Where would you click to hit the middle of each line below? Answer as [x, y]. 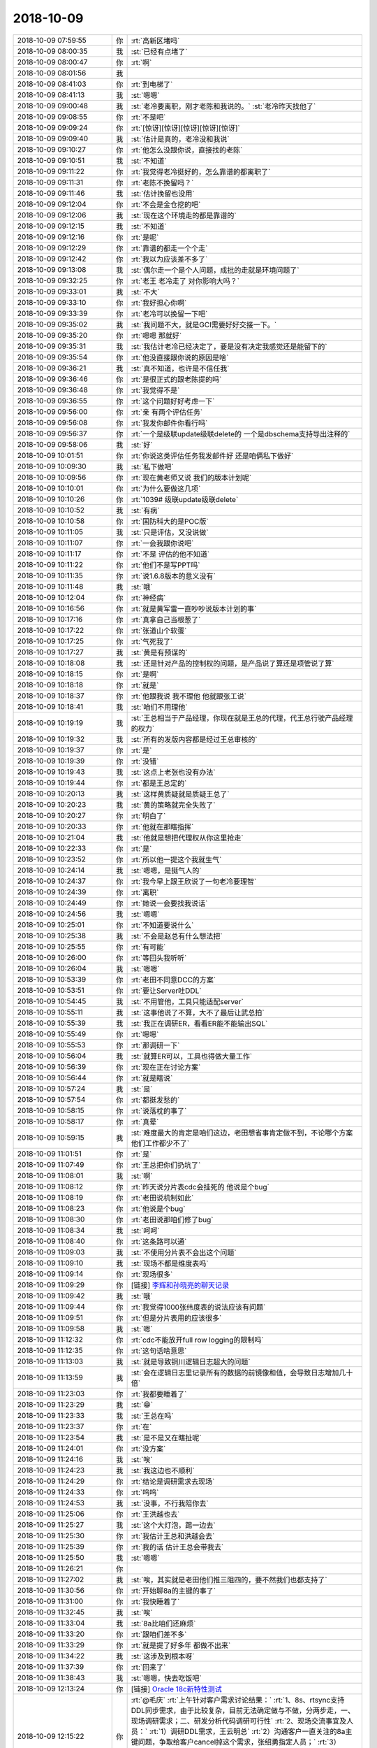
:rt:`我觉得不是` [155, 390]
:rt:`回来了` [148, 1667]
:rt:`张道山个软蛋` [159, 631]
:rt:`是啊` [145, 674]
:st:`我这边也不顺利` [163, 1470]
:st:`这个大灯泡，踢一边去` [173, 1525]
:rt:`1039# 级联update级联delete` [185, 499]
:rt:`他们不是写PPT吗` [165, 565]
